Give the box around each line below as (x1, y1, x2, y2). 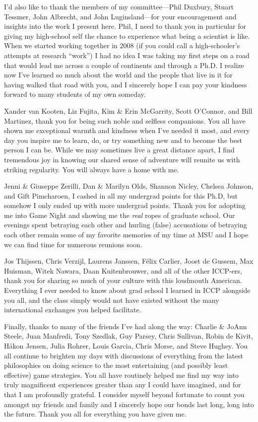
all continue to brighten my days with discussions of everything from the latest (4, 350, 244, 360)
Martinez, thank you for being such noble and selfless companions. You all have (4, 115, 246, 126)
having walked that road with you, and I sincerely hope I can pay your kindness (4, 79, 247, 89)
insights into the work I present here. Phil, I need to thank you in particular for (4, 21, 246, 31)
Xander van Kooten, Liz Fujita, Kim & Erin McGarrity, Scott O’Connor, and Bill (4, 105, 253, 116)
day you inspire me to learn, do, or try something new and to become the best (4, 135, 242, 145)
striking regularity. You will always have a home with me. (4, 164, 179, 174)
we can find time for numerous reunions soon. (4, 239, 142, 249)
